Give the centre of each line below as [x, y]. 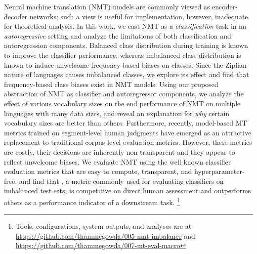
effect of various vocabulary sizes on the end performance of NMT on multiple [122, 103]
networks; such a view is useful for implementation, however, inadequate [139, 16]
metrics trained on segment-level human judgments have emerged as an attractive [128, 132]
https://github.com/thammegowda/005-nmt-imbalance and [105, 235]
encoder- [225, 6]
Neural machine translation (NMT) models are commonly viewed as [107, 6]
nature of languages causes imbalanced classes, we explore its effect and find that [127, 74]
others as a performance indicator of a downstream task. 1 [92, 201]
